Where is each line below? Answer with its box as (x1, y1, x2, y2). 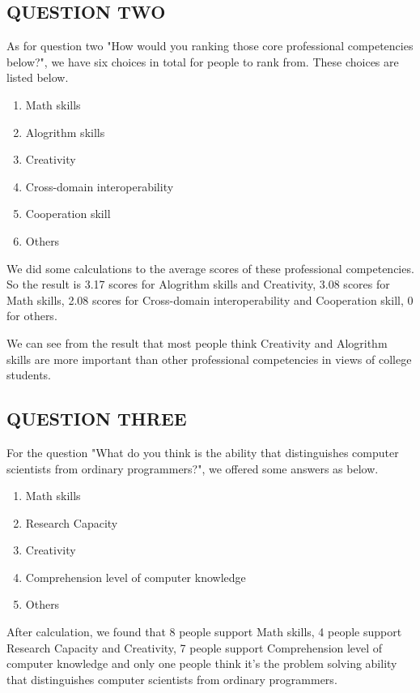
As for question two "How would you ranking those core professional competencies (6, 37, 414, 54)
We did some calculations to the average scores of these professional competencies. (6, 259, 414, 276)
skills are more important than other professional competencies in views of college (6, 350, 412, 367)
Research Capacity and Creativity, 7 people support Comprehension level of (6, 639, 383, 656)
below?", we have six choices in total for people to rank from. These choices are (6, 53, 399, 70)
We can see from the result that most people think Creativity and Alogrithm (6, 334, 388, 351)
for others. (6, 307, 57, 324)
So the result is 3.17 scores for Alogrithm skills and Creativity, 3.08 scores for (6, 276, 390, 293)
